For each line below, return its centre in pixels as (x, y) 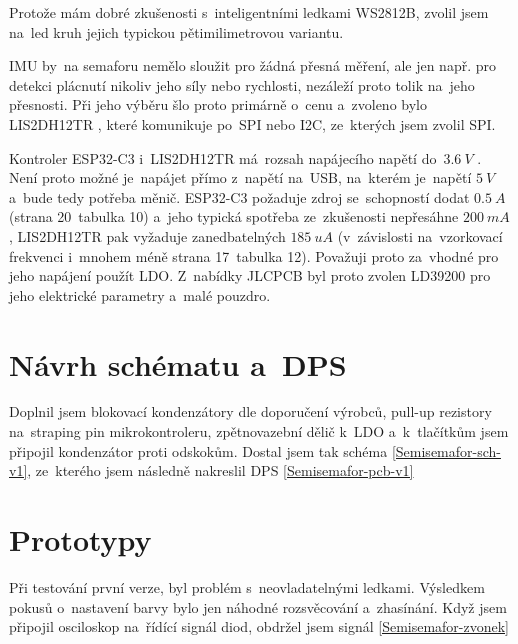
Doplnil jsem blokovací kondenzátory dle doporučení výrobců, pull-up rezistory (250, 411)
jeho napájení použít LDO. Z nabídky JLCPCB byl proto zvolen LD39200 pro (250, 275)
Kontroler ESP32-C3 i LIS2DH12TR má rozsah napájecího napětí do (223, 157)
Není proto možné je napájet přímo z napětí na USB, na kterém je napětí (240, 177)
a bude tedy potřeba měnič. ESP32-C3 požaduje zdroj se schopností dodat (239, 196)
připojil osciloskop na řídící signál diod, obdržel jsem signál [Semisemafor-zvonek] (259, 626)
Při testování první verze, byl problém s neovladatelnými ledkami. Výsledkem (247, 586)
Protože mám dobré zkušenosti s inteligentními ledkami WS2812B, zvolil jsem (249, 12)
